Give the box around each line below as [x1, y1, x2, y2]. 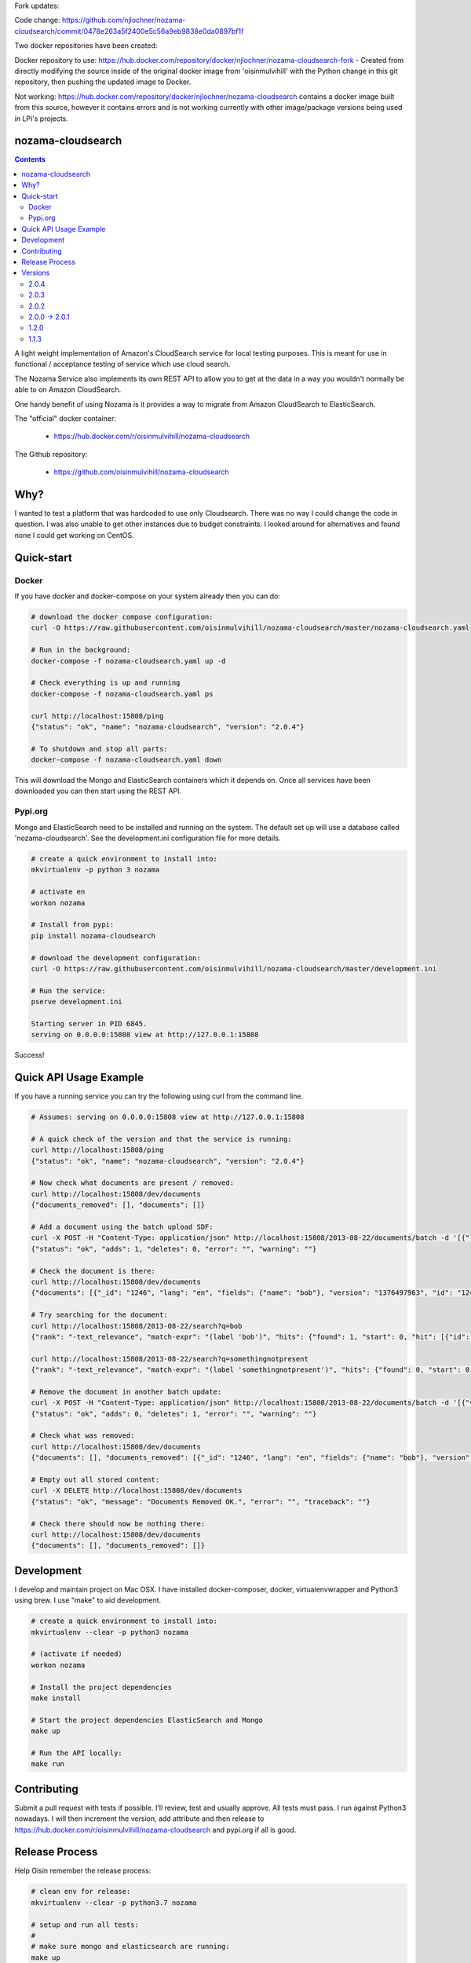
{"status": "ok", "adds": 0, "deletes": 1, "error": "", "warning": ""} [31, 1409, 317, 1418]
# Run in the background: [31, 645, 131, 655]
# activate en [31, 887, 86, 897]
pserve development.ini [31, 997, 123, 1007]
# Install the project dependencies [31, 1683, 173, 1691]
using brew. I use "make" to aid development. [14, 1596, 162, 1605]
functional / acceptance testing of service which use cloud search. [14, 360, 231, 369]
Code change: [14, 16, 60, 25]
